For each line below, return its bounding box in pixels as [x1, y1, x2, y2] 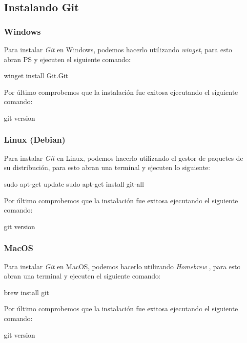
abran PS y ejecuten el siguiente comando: [4, 54, 131, 64]
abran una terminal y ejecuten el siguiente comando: [4, 271, 161, 281]
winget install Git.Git [4, 70, 68, 81]
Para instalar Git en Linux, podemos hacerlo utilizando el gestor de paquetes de [4, 152, 243, 163]
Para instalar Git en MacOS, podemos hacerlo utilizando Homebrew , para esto [4, 261, 241, 271]
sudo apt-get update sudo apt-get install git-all [4, 178, 144, 189]
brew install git [4, 287, 49, 297]
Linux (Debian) [4, 133, 66, 146]
